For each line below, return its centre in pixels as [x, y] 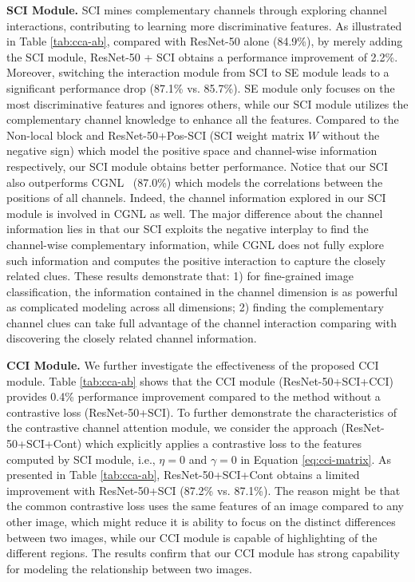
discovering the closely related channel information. [132, 338]
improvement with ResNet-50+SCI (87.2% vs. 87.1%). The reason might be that [204, 490]
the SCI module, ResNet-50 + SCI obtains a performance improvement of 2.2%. [202, 56]
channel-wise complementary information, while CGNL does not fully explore [196, 244]
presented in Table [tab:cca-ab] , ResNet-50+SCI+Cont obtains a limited [183, 475]
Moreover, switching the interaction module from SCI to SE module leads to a [198, 72]
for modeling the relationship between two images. [129, 568]
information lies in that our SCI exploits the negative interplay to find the [188, 229]
